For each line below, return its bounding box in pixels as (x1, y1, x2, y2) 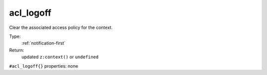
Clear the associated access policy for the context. (9, 25, 113, 30)
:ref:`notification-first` (21, 40, 66, 46)
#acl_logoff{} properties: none (9, 63, 79, 69)
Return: (9, 47, 24, 53)
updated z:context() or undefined (21, 54, 99, 60)
